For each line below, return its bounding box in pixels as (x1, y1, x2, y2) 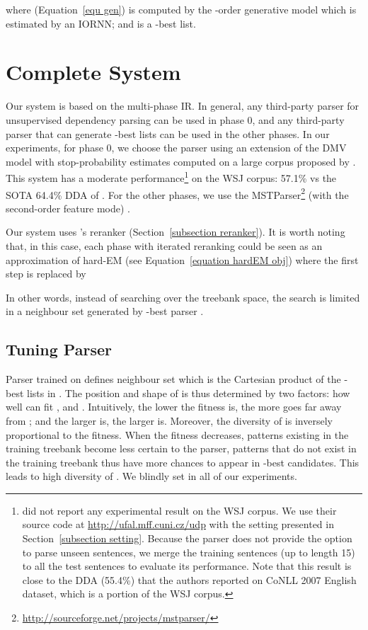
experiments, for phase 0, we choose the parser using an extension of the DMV (6, 140, 347, 155)
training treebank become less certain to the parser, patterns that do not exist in (6, 441, 357, 456)
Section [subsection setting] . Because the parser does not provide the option (22, 531, 352, 546)
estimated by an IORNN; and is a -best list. (6, 16, 196, 30)
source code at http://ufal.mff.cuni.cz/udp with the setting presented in (22, 517, 334, 532)
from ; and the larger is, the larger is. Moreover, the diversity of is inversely (6, 413, 333, 428)
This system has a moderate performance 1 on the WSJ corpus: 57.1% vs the (6, 168, 337, 185)
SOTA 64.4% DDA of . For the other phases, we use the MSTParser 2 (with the (6, 185, 349, 202)
